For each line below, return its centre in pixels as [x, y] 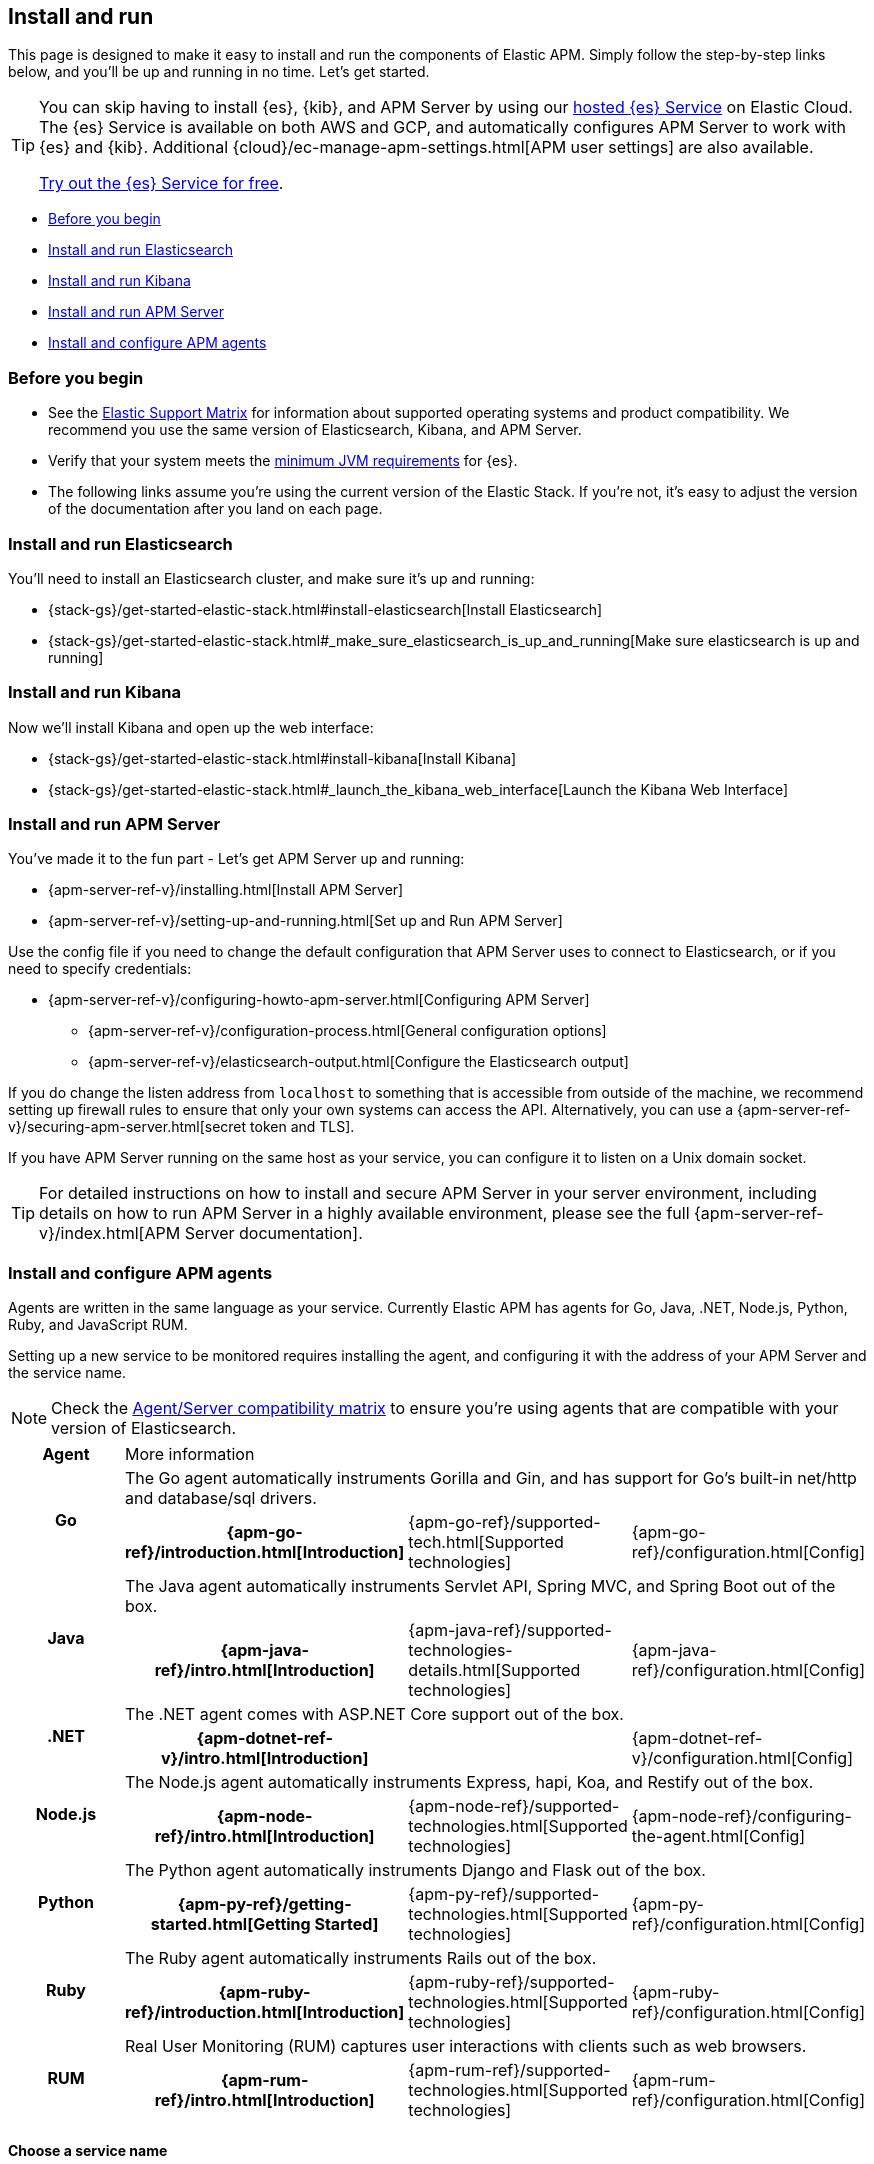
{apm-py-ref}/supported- [504, 1894]
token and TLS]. [302, 1127]
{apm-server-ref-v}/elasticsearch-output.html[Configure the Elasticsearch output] [358, 1062]
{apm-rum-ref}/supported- [509, 2070]
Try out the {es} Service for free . [161, 183]
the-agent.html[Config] [718, 1836]
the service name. [67, 1373]
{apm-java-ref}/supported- [510, 1630]
